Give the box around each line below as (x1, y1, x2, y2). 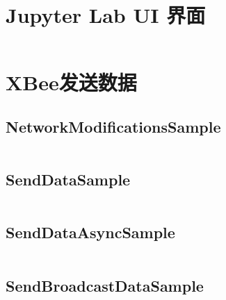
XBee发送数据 (6, 68, 137, 97)
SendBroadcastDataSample (6, 274, 204, 296)
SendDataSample (6, 169, 131, 190)
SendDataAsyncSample (6, 222, 175, 243)
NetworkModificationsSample (6, 115, 221, 137)
